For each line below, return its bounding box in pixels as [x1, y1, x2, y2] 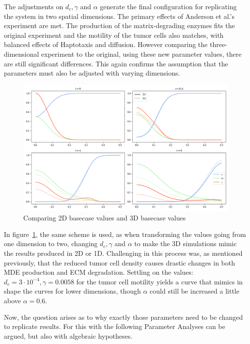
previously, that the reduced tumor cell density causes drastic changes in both [4, 257, 235, 267]
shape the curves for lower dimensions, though [4, 286, 141, 296]
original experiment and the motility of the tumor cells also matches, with [4, 30, 224, 40]
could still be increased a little [150, 286, 239, 296]
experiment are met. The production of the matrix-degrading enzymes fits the [4, 20, 235, 31]
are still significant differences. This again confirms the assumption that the [4, 58, 228, 68]
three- [209, 39, 227, 49]
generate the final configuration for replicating [100, 1, 237, 11]
